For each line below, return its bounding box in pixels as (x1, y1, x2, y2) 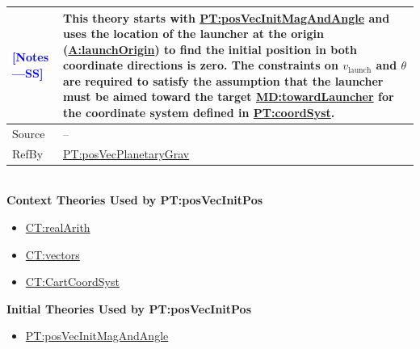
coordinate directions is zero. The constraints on (63, 57, 338, 74)
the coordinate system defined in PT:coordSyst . (63, 104, 335, 121)
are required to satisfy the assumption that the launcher (63, 72, 384, 89)
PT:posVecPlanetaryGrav (63, 145, 190, 162)
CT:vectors (25, 246, 80, 263)
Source (12, 124, 45, 141)
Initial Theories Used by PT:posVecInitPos (6, 300, 252, 317)
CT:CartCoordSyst (25, 273, 120, 290)
